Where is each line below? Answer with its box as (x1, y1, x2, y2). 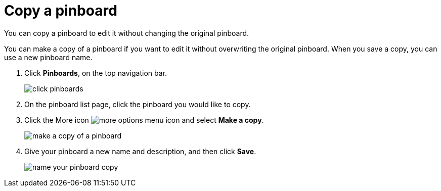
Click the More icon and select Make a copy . (24, 115, 264, 124)
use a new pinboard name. (4, 53, 93, 62)
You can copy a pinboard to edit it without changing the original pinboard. (4, 28, 249, 37)
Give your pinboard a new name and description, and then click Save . (24, 147, 256, 156)
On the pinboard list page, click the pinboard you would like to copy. (24, 100, 251, 109)
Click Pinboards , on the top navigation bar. (24, 68, 167, 77)
